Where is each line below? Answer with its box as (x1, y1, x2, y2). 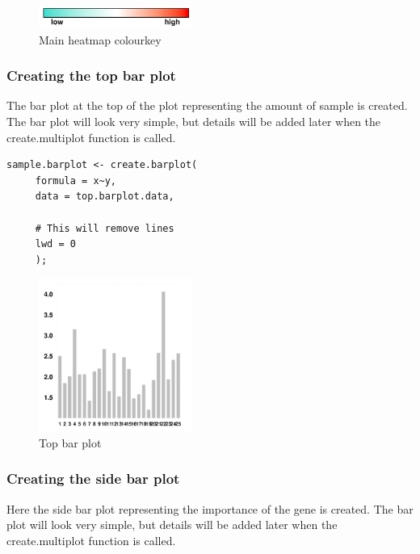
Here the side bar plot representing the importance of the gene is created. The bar (6, 500, 414, 517)
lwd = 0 (35, 238, 76, 250)
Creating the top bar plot (6, 65, 176, 86)
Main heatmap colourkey (39, 31, 162, 48)
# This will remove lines (35, 222, 174, 234)
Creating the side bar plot (6, 468, 180, 489)
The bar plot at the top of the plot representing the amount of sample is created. (6, 97, 408, 114)
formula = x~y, (35, 174, 117, 187)
